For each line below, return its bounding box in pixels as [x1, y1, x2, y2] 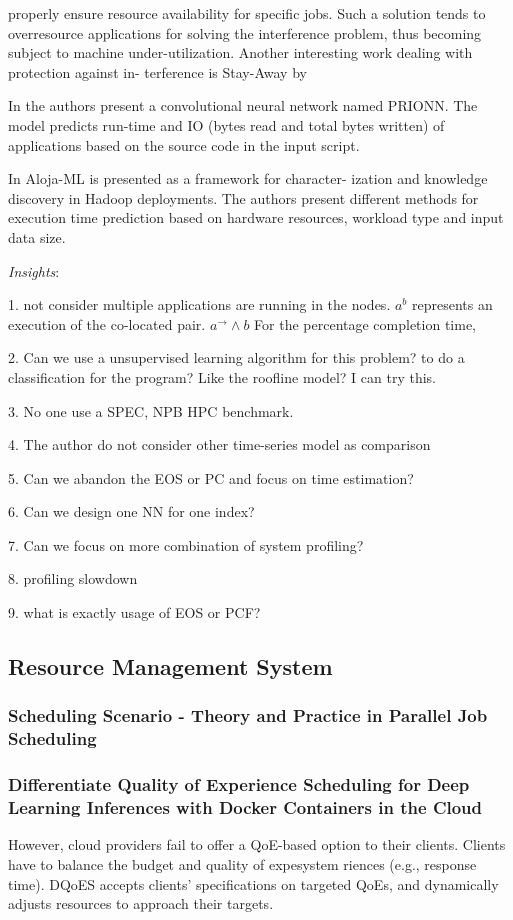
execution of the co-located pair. [8, 313, 206, 334]
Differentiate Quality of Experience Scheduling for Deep [8, 772, 470, 797]
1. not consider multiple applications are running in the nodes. [8, 294, 391, 315]
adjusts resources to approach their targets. [8, 893, 274, 914]
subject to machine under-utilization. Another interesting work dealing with [8, 42, 473, 63]
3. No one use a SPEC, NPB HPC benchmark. [8, 400, 294, 421]
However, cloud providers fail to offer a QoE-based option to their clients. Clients [8, 834, 506, 855]
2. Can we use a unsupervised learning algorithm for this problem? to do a [8, 347, 465, 368]
